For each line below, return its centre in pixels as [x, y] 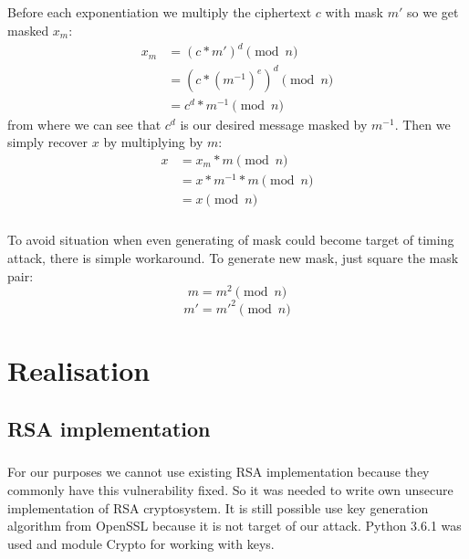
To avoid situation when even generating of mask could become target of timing [231, 240]
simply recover [48, 142]
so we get [433, 12]
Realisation [79, 370]
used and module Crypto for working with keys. [141, 543]
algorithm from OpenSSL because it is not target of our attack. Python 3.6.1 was [234, 526]
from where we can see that [84, 124]
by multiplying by [153, 142]
